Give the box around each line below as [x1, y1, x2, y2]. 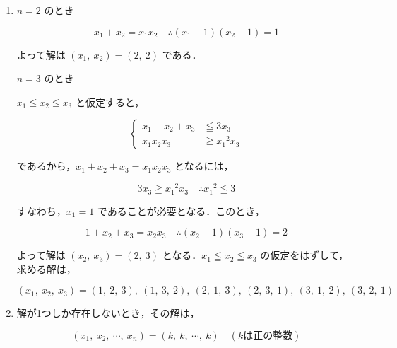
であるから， [16, 158, 76, 173]
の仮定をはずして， [260, 248, 348, 262]
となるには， [174, 158, 234, 173]
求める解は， [16, 261, 76, 276]
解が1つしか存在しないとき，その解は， [16, 306, 200, 320]
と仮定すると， [75, 94, 145, 109]
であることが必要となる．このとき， [97, 203, 265, 218]
